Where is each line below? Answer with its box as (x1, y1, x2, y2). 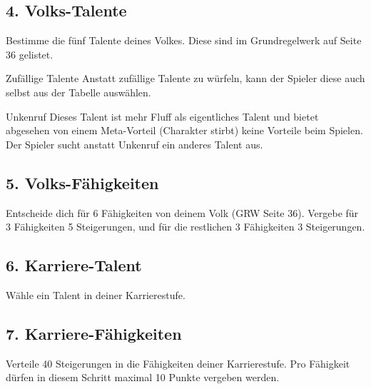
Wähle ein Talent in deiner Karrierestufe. (6, 287, 185, 302)
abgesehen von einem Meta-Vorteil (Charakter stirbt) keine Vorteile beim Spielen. (6, 123, 363, 138)
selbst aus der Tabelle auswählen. (6, 84, 151, 99)
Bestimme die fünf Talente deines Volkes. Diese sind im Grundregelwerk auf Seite (6, 33, 362, 48)
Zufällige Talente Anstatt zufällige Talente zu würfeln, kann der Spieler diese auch (6, 71, 365, 86)
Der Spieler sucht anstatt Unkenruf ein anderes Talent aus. (6, 136, 263, 151)
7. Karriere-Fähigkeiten (6, 322, 182, 344)
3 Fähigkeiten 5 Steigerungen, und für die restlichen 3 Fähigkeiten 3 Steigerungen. (6, 219, 365, 234)
